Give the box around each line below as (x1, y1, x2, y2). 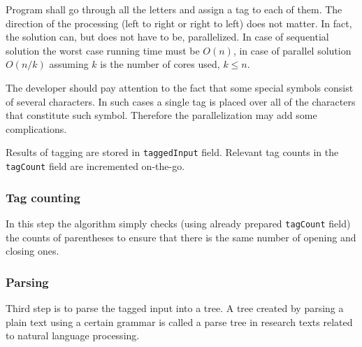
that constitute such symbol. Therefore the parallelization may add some (6, 108, 317, 122)
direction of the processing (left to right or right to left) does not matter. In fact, (6, 15, 352, 30)
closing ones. (6, 243, 59, 258)
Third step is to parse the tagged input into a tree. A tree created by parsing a (6, 300, 344, 315)
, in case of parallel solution (233, 43, 352, 57)
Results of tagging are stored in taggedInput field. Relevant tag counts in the (6, 145, 339, 160)
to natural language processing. (6, 328, 140, 343)
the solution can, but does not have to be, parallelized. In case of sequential (6, 29, 329, 44)
